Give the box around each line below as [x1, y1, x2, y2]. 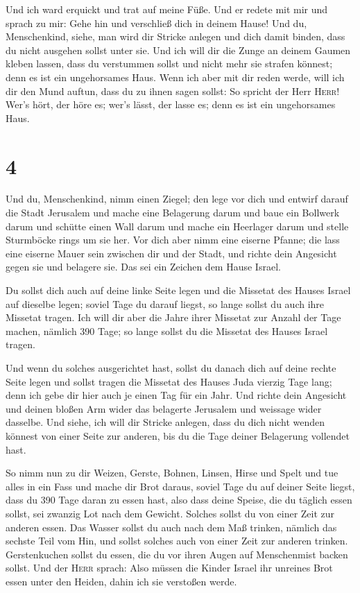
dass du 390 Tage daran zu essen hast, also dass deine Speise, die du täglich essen [6, 492, 352, 507]
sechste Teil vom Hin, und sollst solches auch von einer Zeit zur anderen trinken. [6, 533, 348, 548]
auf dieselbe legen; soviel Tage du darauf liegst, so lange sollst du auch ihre [6, 296, 325, 311]
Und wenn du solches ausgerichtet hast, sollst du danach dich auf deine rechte [6, 361, 336, 375]
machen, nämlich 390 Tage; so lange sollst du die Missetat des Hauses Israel [6, 323, 328, 338]
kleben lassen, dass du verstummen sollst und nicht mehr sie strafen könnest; [6, 56, 333, 71]
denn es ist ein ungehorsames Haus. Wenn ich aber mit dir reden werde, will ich [6, 69, 345, 84]
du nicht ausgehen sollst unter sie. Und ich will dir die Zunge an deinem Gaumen [6, 42, 351, 57]
